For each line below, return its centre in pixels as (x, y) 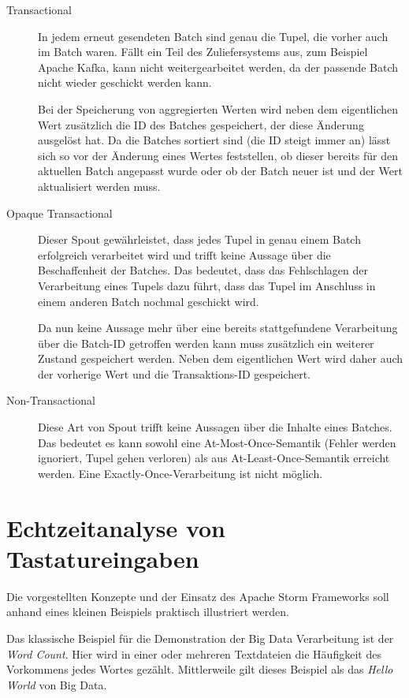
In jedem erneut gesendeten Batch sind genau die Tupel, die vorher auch (213, 36)
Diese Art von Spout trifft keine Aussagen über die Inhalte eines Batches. (215, 427)
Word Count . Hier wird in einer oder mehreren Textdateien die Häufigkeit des (194, 653)
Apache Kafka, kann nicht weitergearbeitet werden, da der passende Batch (218, 67)
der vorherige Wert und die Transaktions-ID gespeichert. (175, 373)
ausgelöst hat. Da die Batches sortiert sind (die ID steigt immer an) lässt (214, 140)
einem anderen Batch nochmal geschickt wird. (149, 301)
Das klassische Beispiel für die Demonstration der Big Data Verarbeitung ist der (200, 638)
